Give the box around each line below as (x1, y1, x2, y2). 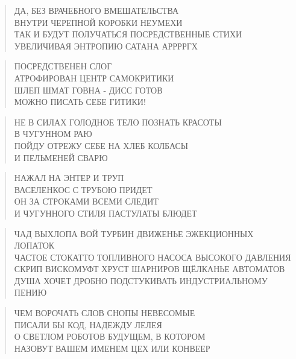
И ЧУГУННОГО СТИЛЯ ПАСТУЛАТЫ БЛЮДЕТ (14, 206, 197, 219)
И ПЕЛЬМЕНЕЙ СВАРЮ (14, 151, 108, 164)
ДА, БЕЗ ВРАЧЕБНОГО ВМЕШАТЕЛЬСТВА (14, 4, 179, 16)
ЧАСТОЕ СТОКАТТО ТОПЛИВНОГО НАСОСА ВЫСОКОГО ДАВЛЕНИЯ (14, 250, 291, 263)
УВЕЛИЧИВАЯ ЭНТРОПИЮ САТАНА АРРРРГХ (14, 39, 198, 52)
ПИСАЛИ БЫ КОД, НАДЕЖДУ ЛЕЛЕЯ (14, 318, 162, 331)
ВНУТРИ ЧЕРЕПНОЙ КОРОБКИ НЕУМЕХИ (14, 16, 183, 28)
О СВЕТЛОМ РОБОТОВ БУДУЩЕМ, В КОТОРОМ (14, 330, 206, 343)
